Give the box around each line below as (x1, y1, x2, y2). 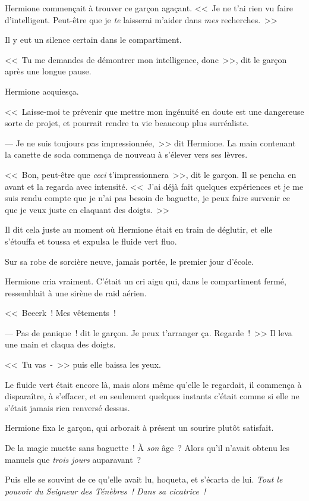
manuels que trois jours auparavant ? (5, 453, 141, 465)
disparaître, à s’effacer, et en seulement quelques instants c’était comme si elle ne (5, 390, 299, 402)
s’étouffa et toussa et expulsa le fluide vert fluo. (5, 234, 177, 247)
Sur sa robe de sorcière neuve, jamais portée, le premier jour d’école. (5, 255, 254, 267)
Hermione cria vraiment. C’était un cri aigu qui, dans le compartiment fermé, (5, 275, 286, 287)
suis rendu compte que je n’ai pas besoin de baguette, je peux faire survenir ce (5, 192, 291, 204)
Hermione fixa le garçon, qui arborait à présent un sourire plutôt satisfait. (5, 421, 274, 434)
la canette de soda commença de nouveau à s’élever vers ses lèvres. (5, 148, 248, 161)
